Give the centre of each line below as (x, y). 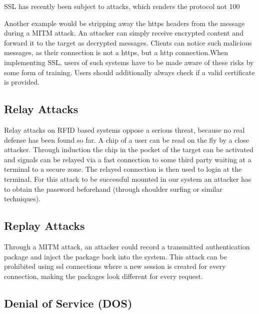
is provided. (22, 82)
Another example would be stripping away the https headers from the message (124, 23)
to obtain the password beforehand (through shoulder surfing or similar (113, 189)
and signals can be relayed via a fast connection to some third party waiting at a (128, 159)
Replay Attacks (44, 226)
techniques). (22, 199)
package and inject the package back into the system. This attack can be (115, 256)
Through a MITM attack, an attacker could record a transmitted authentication (127, 246)
